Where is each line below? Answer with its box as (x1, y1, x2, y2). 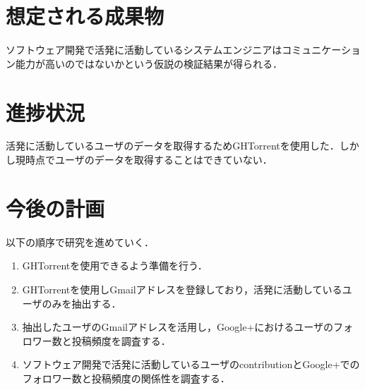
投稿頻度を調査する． (71, 333, 171, 348)
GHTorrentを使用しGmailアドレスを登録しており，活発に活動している (22, 281, 342, 296)
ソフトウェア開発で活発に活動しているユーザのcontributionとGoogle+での (22, 357, 360, 372)
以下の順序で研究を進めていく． (6, 234, 154, 249)
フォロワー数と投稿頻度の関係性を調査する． (22, 370, 230, 385)
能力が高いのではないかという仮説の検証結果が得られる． (15, 56, 282, 71)
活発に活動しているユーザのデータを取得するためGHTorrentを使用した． (6, 138, 340, 153)
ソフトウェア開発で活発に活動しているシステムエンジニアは (6, 42, 282, 57)
